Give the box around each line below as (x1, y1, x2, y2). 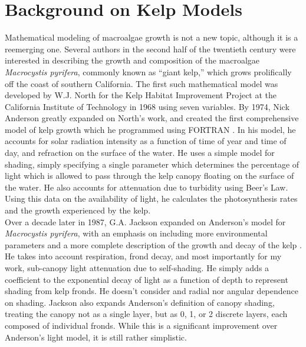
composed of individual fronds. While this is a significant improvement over (5, 319, 278, 331)
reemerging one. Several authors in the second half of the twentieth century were (5, 42, 296, 55)
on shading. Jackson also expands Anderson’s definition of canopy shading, (5, 296, 275, 308)
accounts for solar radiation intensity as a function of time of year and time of (5, 135, 287, 147)
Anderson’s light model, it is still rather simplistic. (5, 331, 187, 343)
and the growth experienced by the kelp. (5, 204, 151, 216)
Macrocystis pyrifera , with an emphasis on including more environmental (5, 227, 268, 239)
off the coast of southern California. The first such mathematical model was (5, 77, 278, 89)
